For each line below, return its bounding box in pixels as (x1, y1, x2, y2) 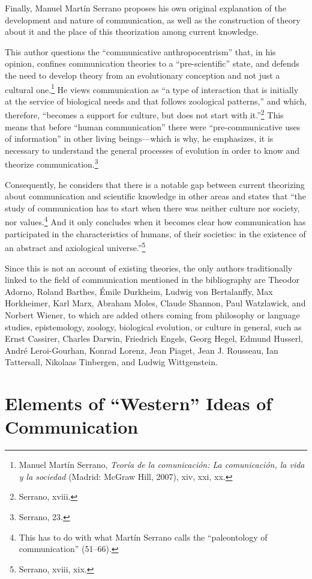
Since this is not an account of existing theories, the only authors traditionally (5, 261, 293, 274)
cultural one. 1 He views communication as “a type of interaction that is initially (5, 81, 299, 95)
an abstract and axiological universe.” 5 (5, 240, 146, 253)
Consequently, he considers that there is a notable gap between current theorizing (5, 178, 305, 190)
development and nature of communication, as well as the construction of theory (5, 13, 301, 26)
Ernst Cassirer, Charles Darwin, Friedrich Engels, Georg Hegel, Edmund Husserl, (5, 332, 304, 345)
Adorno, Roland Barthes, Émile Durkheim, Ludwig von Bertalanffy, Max (5, 285, 273, 297)
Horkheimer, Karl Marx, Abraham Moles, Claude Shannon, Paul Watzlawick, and (5, 297, 306, 309)
